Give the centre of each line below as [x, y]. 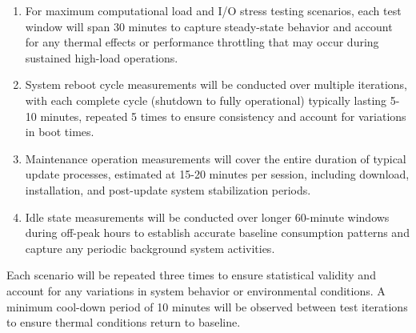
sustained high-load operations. [102, 57]
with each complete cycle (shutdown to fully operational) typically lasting [206, 100]
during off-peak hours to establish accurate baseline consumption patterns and [217, 233]
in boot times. [60, 132]
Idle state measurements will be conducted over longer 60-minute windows [207, 217]
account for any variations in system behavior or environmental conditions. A [196, 290]
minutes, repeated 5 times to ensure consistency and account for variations [223, 116]
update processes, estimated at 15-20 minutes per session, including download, [217, 174]
